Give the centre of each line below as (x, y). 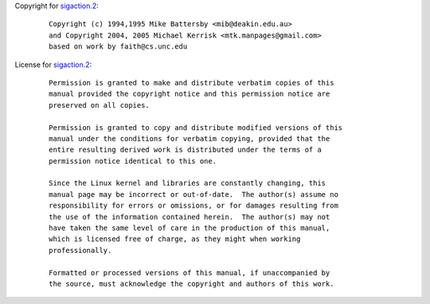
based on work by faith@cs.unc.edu (118, 47)
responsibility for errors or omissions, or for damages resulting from (193, 206)
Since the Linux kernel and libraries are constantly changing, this (188, 183)
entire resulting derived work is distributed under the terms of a (185, 150)
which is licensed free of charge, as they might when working (175, 239)
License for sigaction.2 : (53, 65)
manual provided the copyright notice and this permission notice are (190, 94)
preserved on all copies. (100, 105)
